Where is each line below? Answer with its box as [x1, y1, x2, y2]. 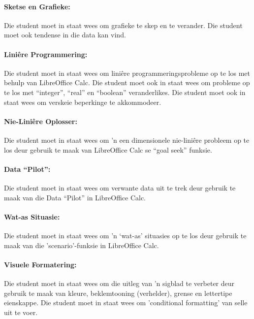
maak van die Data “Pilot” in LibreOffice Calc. [4, 192, 146, 202]
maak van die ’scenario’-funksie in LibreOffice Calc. [4, 240, 159, 250]
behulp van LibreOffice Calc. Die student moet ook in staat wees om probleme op [4, 77, 250, 88]
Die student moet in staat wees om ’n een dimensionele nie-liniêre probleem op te [4, 134, 250, 145]
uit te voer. [4, 307, 38, 317]
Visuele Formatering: [4, 259, 77, 269]
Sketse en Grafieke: [4, 1, 70, 11]
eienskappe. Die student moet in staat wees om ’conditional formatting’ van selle [4, 297, 248, 308]
